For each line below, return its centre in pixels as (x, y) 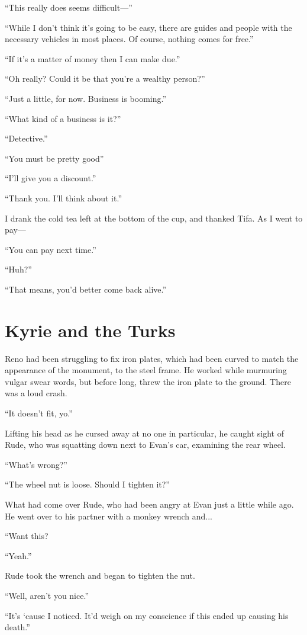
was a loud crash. (36, 393)
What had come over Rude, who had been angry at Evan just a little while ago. (149, 504)
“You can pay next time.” (51, 249)
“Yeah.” (18, 555)
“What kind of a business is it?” (63, 118)
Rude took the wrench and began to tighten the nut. (100, 575)
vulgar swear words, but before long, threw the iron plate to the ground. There (148, 381)
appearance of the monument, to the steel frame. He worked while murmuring (146, 370)
